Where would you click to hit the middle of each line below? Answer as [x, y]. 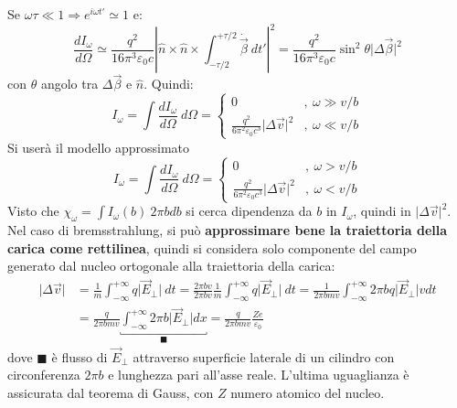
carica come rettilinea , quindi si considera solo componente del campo [212, 247]
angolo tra [69, 84]
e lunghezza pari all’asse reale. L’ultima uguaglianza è [259, 375]
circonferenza [44, 375]
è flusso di [80, 356]
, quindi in [382, 211]
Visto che [33, 211]
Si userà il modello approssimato [99, 147]
